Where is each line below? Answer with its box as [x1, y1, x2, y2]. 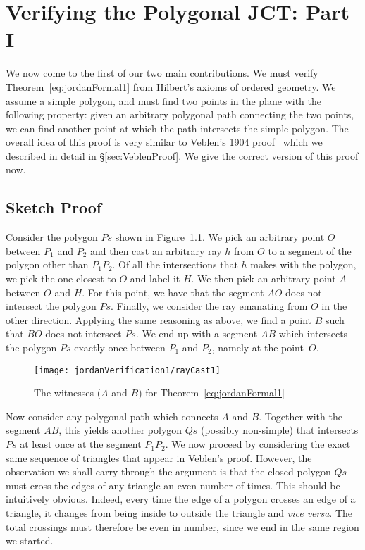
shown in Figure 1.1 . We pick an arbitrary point [115, 230, 325, 244]
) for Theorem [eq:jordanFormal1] [138, 385, 285, 400]
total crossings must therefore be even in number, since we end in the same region [6, 519, 359, 534]
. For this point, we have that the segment [82, 285, 264, 299]
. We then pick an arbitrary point [191, 271, 336, 286]
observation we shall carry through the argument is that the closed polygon [6, 464, 331, 479]
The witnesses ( [34, 385, 101, 400]
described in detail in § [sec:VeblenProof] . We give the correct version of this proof [6, 148, 359, 163]
